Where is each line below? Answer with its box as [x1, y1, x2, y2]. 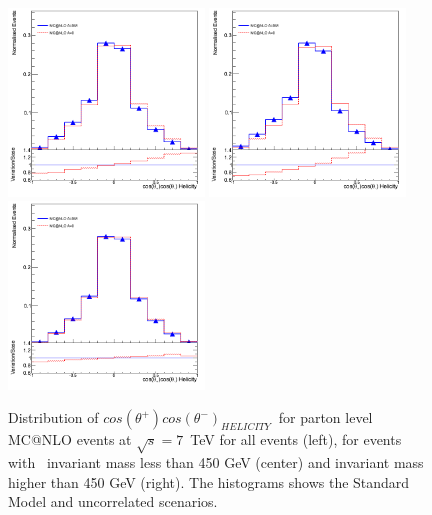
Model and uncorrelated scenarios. [8, 491, 218, 512]
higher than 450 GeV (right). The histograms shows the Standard [8, 471, 410, 492]
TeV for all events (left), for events [190, 429, 402, 450]
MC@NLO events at [8, 429, 132, 450]
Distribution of [8, 407, 99, 428]
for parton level [278, 407, 373, 428]
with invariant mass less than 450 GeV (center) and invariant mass [8, 452, 424, 473]
